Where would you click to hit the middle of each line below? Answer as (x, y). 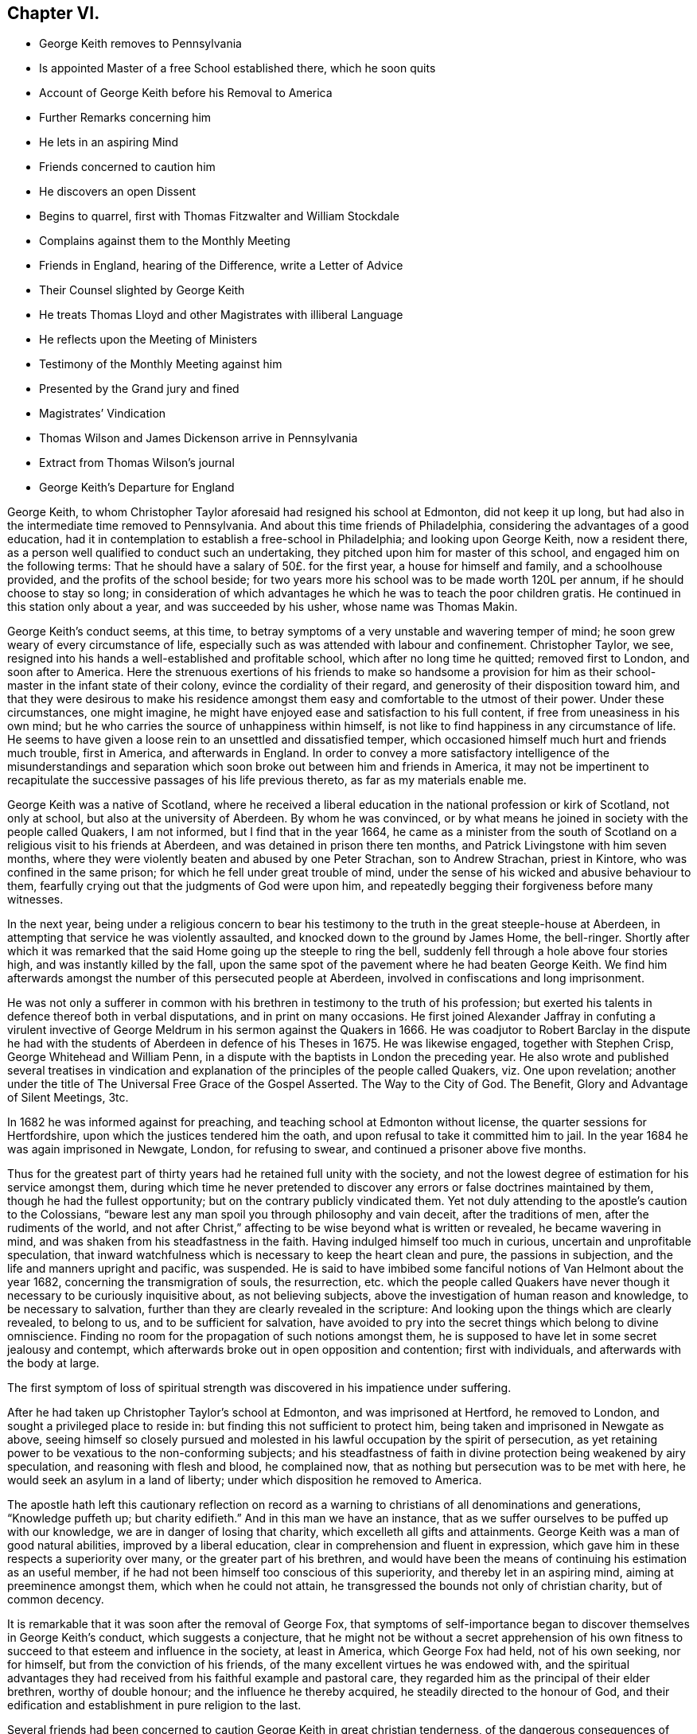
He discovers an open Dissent (118, 192)
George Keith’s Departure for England (137, 488)
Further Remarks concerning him (125, 118)
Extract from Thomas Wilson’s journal (137, 463)
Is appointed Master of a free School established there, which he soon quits (238, 68)
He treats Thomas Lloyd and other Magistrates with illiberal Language (221, 315)
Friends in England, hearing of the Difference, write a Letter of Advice (221, 266)
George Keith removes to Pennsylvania (140, 44)
